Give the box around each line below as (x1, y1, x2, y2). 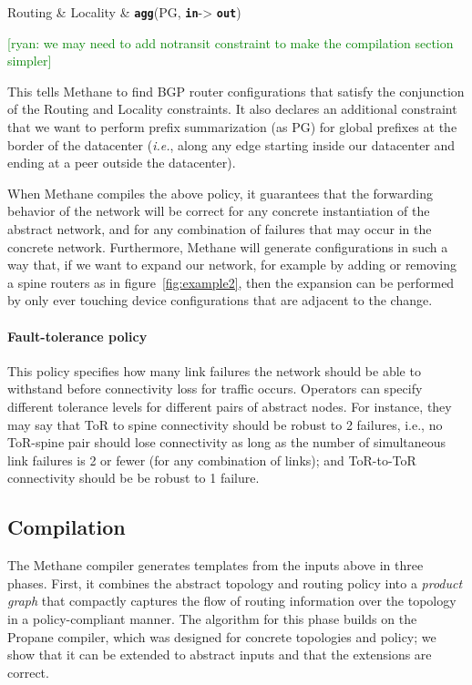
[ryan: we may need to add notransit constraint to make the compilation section (7, 33, 454, 52)
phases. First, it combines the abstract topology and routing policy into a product (7, 573, 463, 592)
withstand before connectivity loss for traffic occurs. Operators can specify (7, 379, 423, 398)
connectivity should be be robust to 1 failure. (7, 468, 260, 487)
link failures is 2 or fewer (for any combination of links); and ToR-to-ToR (7, 450, 416, 469)
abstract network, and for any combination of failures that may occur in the (7, 220, 432, 238)
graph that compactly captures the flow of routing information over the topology (7, 591, 457, 610)
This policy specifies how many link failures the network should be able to (7, 361, 421, 380)
